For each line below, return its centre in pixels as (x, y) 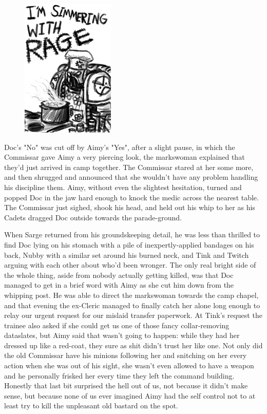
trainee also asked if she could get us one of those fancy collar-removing (117, 325)
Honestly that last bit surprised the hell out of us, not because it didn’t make (126, 385)
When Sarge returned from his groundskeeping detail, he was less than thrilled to (132, 234)
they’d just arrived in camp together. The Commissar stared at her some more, (129, 167)
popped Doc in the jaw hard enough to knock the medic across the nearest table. (131, 197)
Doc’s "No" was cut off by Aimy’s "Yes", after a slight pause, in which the (120, 147)
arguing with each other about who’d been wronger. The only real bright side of (130, 265)
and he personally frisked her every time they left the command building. (119, 375)
